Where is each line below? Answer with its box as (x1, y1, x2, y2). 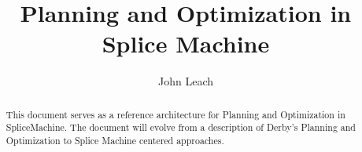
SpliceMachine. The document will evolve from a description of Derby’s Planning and (6, 121, 356, 134)
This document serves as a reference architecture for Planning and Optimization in (6, 107, 345, 121)
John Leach (158, 73, 213, 89)
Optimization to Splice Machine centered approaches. (6, 134, 224, 147)
